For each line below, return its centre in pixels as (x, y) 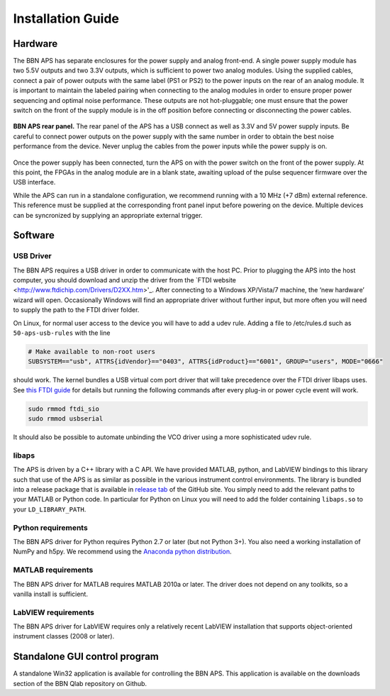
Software (34, 235)
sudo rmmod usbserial (66, 419)
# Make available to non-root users (92, 352)
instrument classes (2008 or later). (64, 636)
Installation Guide (66, 18)
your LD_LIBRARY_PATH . (50, 509)
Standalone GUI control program (86, 657)
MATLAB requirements (53, 570)
